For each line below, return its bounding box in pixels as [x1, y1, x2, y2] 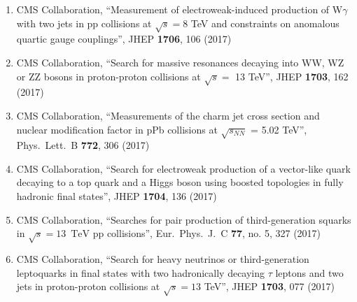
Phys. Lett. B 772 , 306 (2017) [16, 138, 150, 152]
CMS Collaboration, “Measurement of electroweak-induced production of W [16, 2, 343, 16]
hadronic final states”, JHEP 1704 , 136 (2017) [16, 189, 217, 203]
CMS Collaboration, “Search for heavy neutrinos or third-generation [16, 252, 309, 266]
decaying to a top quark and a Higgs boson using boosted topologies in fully [16, 175, 344, 189]
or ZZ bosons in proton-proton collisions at [16, 69, 201, 83]
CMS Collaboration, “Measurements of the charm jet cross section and [16, 108, 320, 122]
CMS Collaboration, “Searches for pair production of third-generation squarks [16, 212, 351, 226]
